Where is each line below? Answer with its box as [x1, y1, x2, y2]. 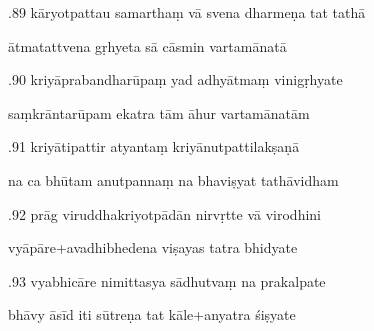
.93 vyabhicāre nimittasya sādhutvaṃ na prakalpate [8, 270, 326, 291]
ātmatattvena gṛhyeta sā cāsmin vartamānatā [8, 35, 287, 56]
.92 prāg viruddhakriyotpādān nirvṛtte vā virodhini [8, 203, 322, 224]
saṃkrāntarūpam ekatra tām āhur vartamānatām [8, 102, 310, 123]
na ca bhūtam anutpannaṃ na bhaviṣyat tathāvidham [8, 169, 339, 190]
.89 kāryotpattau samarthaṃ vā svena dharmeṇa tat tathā [8, 2, 366, 22]
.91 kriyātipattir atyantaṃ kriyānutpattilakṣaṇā [8, 136, 300, 157]
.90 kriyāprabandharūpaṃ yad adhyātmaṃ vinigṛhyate [8, 69, 343, 90]
